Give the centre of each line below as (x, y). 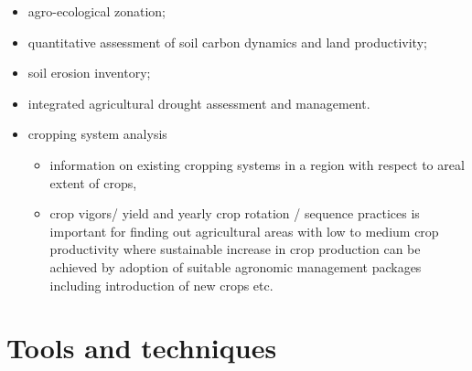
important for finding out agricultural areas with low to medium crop (244, 231)
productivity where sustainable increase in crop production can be (235, 249)
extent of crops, (93, 182)
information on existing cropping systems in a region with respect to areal (257, 164)
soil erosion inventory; (89, 73)
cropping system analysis (97, 134)
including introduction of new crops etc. (161, 285)
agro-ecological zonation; (97, 11)
